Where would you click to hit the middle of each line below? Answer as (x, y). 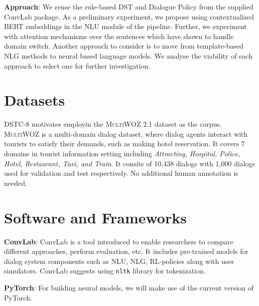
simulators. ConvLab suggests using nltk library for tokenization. (105, 271)
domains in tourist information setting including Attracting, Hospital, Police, (122, 154)
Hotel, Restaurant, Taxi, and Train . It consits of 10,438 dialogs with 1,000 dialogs (130, 163)
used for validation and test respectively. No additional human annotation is (121, 173)
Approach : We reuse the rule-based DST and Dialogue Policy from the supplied (129, 7)
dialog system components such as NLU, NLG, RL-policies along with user (119, 261)
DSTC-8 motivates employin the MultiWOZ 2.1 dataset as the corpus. (113, 124)
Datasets (35, 100)
